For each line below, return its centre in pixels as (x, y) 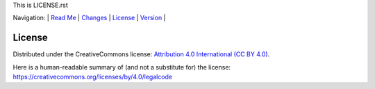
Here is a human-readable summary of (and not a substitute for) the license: (122, 67)
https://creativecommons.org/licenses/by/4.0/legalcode (93, 77)
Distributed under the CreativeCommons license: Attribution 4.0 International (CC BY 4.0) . (141, 54)
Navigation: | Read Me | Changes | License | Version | (89, 18)
